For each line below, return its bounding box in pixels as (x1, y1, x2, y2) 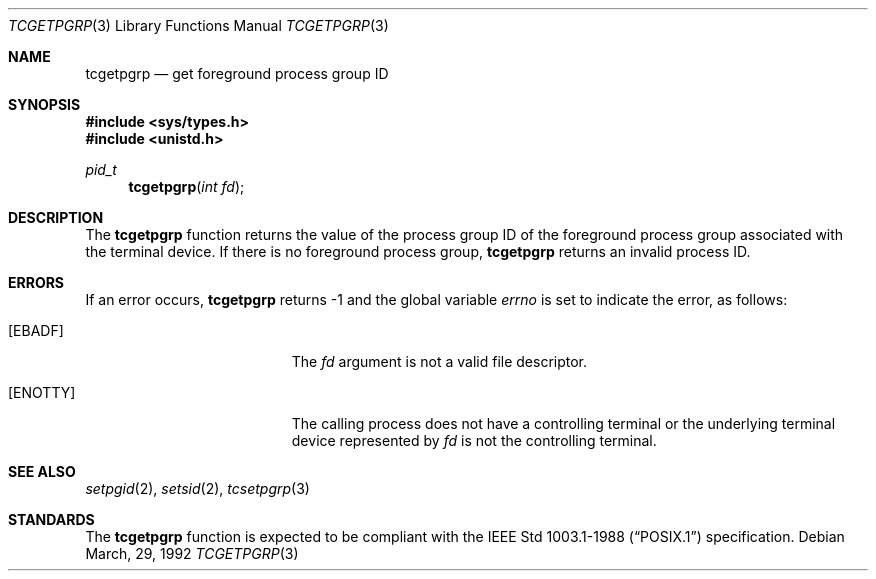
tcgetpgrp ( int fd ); (128, 178, 245, 195)
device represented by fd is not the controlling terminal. (291, 432, 657, 449)
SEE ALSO (8, 463, 76, 480)
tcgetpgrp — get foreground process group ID (85, 65, 389, 82)
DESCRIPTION (8, 209, 104, 226)
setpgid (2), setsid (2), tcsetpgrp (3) (85, 480, 310, 497)
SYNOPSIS (8, 96, 81, 113)
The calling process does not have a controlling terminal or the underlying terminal (291, 415, 836, 432)
